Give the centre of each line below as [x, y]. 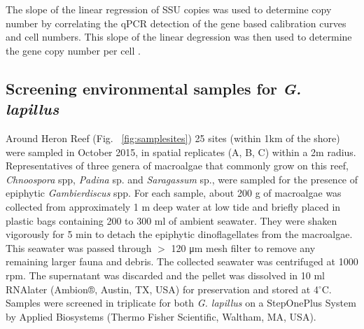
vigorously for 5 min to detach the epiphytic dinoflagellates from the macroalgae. [179, 234]
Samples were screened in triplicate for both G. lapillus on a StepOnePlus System [181, 303]
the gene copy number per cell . [73, 50]
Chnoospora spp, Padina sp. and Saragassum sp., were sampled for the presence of [182, 179]
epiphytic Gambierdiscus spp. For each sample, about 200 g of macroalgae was [174, 193]
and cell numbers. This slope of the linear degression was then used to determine [179, 37]
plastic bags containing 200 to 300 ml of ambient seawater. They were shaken [171, 220]
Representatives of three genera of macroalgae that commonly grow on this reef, [177, 166]
